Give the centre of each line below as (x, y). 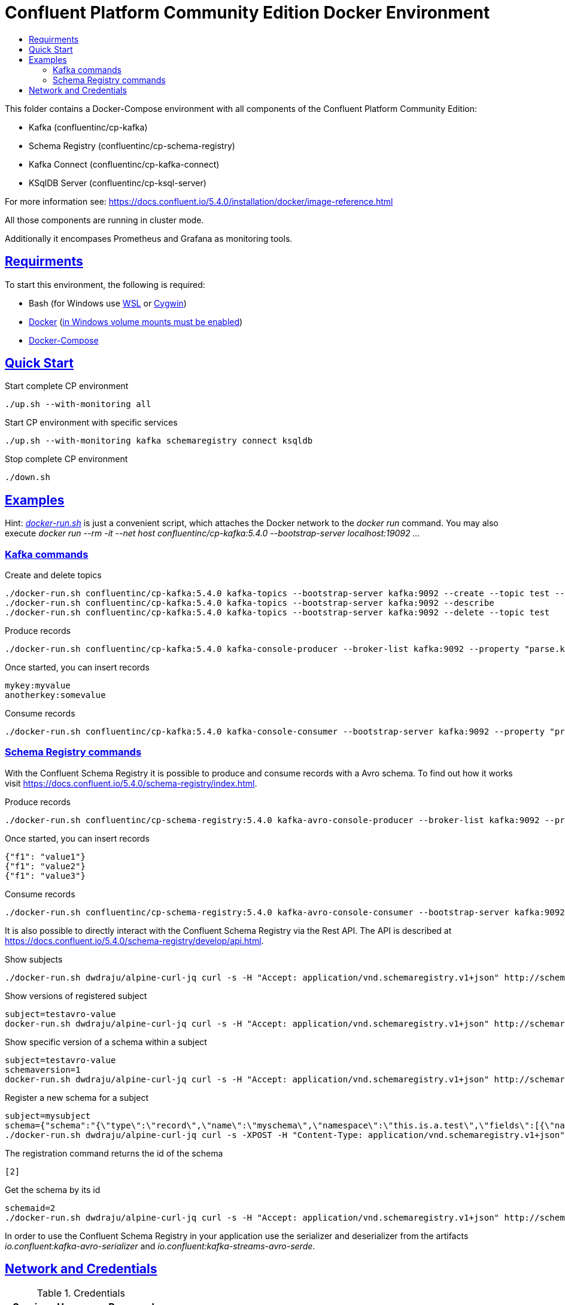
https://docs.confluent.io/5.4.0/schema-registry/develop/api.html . (134, 940)
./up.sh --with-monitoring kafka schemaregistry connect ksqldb (159, 441)
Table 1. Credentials (81, 1293)
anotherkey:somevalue (55, 695)
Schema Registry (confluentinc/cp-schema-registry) (132, 145)
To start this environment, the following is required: (105, 284)
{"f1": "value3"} (45, 875)
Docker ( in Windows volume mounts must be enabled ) (136, 321)
